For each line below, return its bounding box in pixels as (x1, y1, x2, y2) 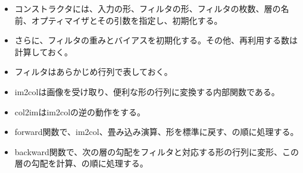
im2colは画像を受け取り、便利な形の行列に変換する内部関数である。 (14, 85, 280, 97)
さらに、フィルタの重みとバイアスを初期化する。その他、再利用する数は (14, 34, 298, 46)
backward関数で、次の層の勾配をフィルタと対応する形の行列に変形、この (14, 145, 299, 158)
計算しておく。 (14, 45, 73, 58)
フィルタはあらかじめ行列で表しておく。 (14, 65, 173, 78)
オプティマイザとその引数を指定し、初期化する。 (31, 14, 223, 26)
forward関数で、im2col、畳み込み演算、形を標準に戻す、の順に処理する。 (14, 125, 299, 138)
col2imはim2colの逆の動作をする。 (14, 105, 146, 118)
